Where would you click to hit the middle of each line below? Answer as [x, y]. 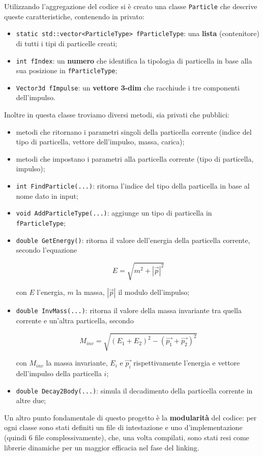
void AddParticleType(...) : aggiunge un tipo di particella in [114, 213]
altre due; [31, 400]
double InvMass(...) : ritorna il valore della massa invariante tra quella [129, 310]
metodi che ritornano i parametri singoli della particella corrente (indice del [134, 131]
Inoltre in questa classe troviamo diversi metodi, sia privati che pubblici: [117, 115]
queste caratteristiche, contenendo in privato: [74, 16]
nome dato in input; [47, 195]
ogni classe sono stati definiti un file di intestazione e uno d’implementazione [123, 427]
